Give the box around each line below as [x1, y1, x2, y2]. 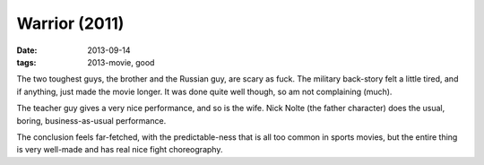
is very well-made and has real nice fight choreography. [16, 144, 223, 155]
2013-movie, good [87, 56, 155, 67]
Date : [16, 45, 38, 56]
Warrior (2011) [16, 13, 125, 33]
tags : [16, 56, 37, 67]
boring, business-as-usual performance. [16, 115, 167, 126]
